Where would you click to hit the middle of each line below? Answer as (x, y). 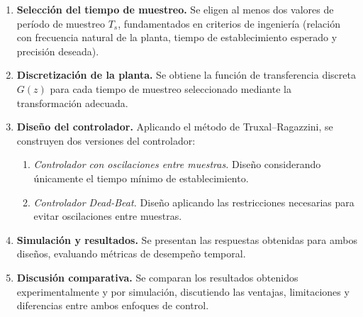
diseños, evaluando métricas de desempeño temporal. (131, 254)
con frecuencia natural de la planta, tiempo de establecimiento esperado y (177, 37)
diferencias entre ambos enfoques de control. (113, 305)
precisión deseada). (58, 51)
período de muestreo (61, 23)
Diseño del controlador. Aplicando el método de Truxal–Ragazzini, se (175, 127)
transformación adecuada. (72, 102)
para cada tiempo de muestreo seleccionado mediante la (171, 88)
